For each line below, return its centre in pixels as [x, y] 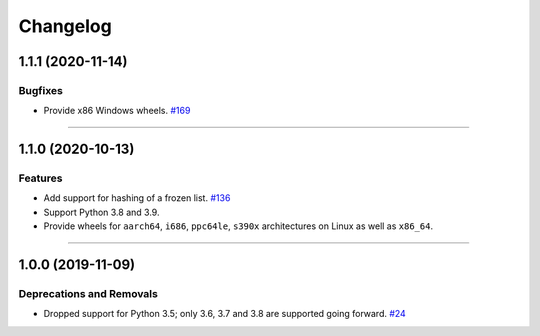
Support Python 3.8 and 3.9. [101, 212]
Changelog [65, 26]
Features [40, 178]
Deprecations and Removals [88, 294]
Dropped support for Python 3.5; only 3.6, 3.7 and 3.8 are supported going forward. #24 [225, 314]
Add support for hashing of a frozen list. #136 [137, 198]
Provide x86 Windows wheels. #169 [117, 111]
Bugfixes [41, 90]
